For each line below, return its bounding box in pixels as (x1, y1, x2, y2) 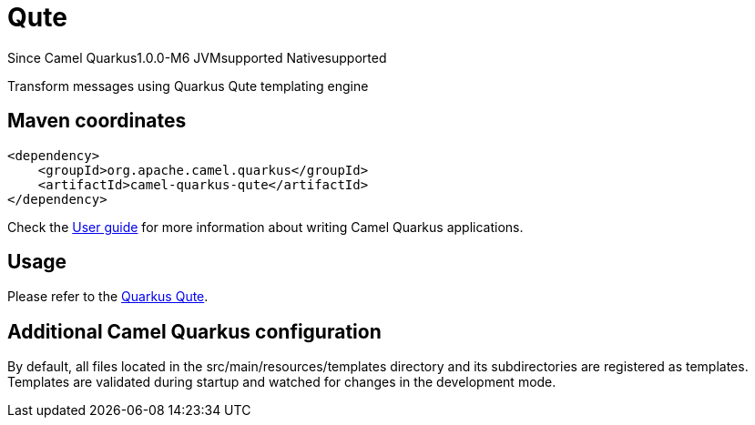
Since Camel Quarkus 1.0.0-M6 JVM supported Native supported (7, 49, 387, 66)
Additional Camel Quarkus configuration (7, 319, 382, 343)
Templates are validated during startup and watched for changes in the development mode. (7, 374, 556, 390)
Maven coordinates (7, 109, 187, 133)
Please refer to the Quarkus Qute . (7, 288, 209, 305)
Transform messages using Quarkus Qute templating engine (7, 77, 369, 94)
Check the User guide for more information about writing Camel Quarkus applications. (7, 218, 524, 235)
